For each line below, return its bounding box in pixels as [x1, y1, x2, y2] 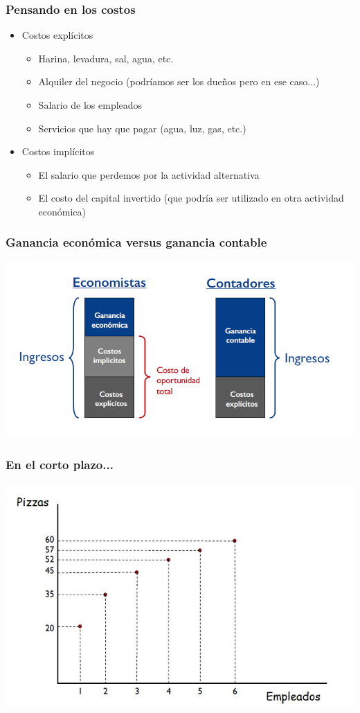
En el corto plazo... [6, 455, 114, 473]
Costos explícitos [21, 28, 93, 42]
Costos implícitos [21, 144, 95, 159]
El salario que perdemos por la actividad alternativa [38, 167, 260, 182]
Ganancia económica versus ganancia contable [6, 234, 267, 251]
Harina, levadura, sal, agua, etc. [38, 51, 174, 65]
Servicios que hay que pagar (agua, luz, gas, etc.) [38, 121, 246, 135]
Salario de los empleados [38, 98, 143, 112]
